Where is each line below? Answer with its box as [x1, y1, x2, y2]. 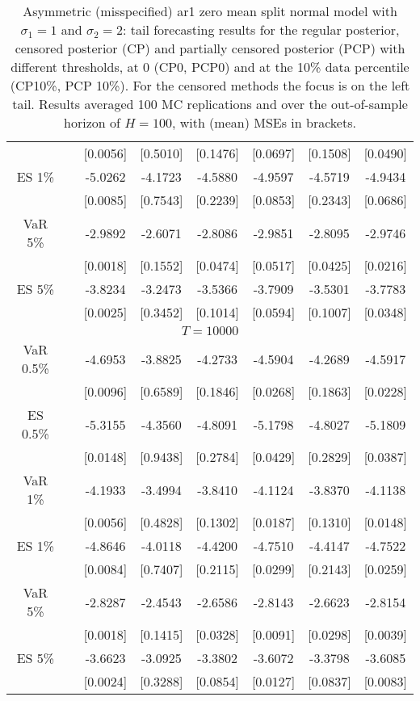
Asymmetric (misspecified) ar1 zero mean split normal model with [23, 2, 397, 20]
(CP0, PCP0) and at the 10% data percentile [153, 57, 409, 76]
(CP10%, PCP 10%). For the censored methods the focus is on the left [10, 76, 410, 94]
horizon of [64, 113, 120, 132]
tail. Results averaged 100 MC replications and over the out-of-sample [12, 94, 408, 113]
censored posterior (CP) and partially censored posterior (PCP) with [15, 39, 405, 57]
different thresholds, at [10, 57, 139, 76]
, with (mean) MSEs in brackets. [171, 113, 356, 132]
